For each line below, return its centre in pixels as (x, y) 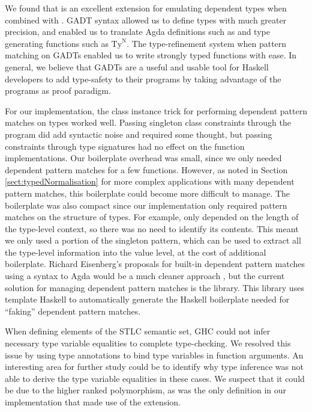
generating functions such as (57, 43)
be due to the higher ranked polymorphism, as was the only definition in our (146, 390)
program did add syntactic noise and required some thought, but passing (139, 134)
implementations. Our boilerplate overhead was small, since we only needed (143, 158)
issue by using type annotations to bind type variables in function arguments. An (154, 355)
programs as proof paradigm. (58, 91)
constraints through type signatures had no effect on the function (125, 146)
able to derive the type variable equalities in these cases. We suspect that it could (155, 378)
